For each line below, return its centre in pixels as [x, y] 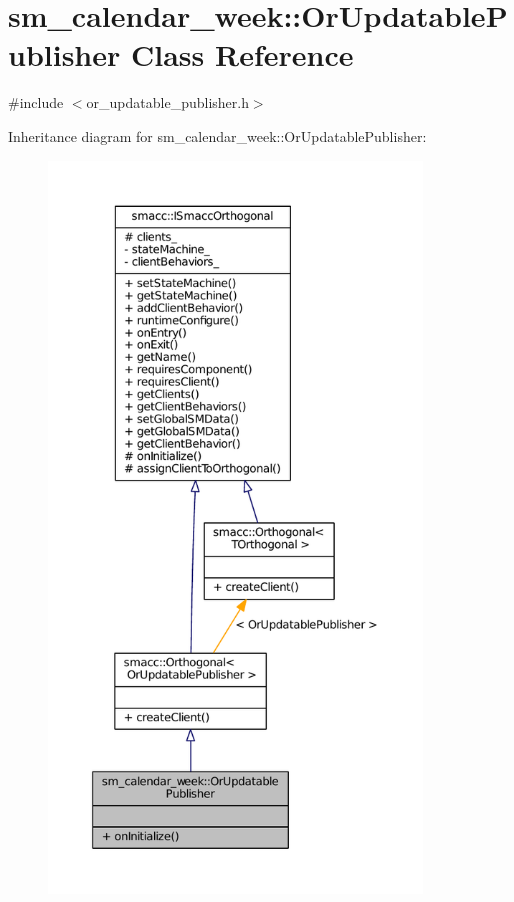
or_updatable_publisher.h [167, 102]
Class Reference [242, 54]
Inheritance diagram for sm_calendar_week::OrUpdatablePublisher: [217, 135]
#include [36, 102]
